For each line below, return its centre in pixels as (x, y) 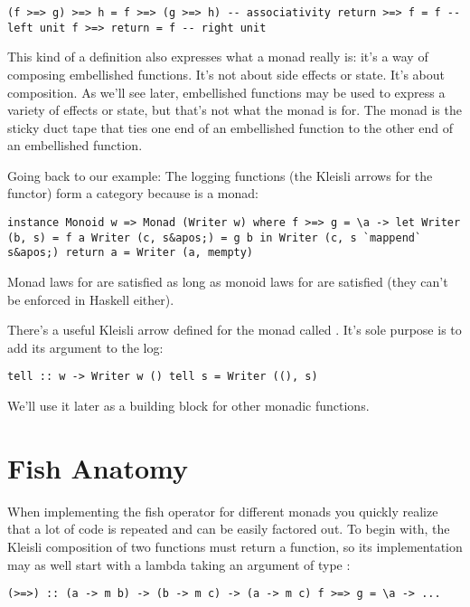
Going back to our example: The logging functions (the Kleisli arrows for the (220, 175)
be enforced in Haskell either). (91, 299)
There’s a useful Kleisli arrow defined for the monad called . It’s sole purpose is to (235, 330)
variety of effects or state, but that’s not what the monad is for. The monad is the (235, 110)
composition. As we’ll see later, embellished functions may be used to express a (226, 92)
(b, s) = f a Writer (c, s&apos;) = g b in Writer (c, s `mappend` (215, 237)
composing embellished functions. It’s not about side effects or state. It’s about (226, 74)
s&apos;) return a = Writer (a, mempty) (131, 253)
